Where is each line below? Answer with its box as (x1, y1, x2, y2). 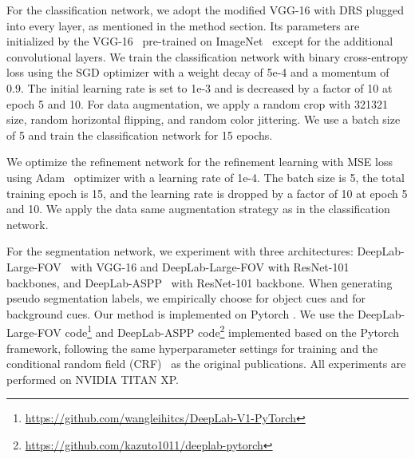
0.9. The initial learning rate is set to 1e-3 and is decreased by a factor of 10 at (6, 79, 393, 96)
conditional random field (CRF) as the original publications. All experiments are (6, 355, 406, 372)
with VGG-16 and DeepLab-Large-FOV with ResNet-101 (70, 258, 350, 275)
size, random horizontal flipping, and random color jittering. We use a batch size (6, 111, 401, 128)
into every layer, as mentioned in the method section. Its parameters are (6, 17, 360, 34)
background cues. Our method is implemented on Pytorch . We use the (6, 305, 354, 322)
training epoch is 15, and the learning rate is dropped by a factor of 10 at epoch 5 (6, 184, 408, 201)
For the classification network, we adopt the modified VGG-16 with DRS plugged (6, 2, 405, 18)
